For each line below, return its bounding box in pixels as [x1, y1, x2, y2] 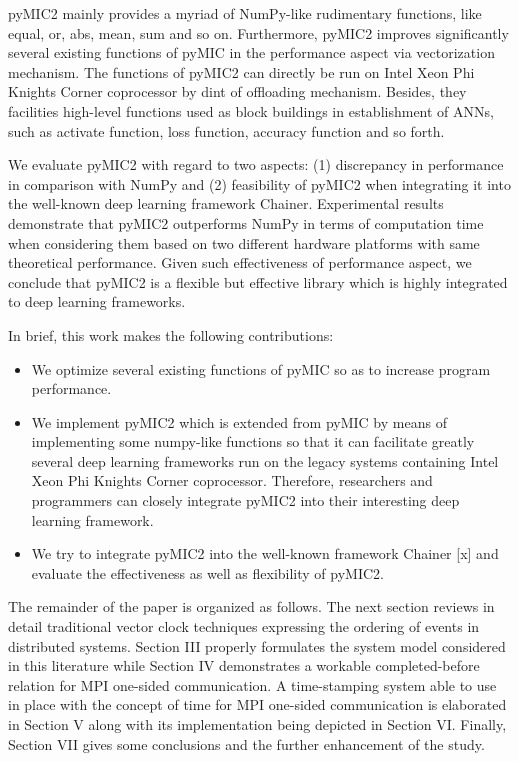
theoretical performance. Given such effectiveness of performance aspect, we [8, 252, 472, 273]
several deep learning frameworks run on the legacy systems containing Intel [31, 450, 499, 471]
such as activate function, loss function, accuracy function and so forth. [8, 120, 445, 141]
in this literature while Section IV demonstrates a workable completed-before [8, 655, 480, 676]
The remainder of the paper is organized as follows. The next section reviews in [8, 596, 495, 617]
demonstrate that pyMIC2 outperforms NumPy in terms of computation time [8, 212, 484, 233]
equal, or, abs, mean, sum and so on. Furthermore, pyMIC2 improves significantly [8, 22, 509, 43]
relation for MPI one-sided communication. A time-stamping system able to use [8, 674, 497, 695]
